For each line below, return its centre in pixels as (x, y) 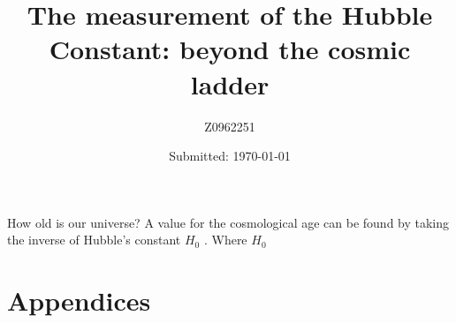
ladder (230, 83)
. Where (225, 240)
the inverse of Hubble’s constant (94, 240)
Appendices (79, 300)
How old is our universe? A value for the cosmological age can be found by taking (228, 222)
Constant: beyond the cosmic (230, 49)
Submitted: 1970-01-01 (230, 156)
